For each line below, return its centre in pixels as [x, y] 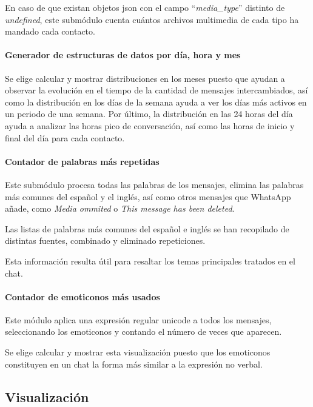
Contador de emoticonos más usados [82, 296]
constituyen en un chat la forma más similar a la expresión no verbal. [134, 364]
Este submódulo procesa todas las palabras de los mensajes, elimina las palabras [154, 184]
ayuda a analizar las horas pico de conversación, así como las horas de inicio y [150, 125]
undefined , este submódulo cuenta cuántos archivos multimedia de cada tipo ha [152, 19]
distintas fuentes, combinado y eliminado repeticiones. [105, 240]
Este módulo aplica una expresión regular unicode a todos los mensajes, [138, 319]
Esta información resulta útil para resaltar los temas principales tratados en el [150, 261]
